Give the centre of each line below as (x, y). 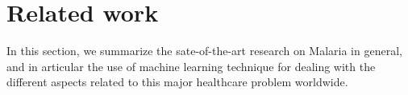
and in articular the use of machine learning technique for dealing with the (191, 66)
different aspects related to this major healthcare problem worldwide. (177, 82)
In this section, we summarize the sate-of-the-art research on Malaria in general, (204, 51)
